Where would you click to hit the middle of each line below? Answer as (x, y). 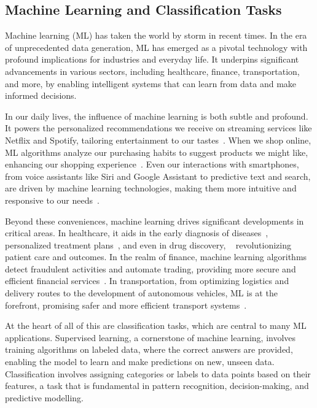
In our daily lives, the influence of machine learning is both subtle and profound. (157, 116)
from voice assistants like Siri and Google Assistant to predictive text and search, (158, 176)
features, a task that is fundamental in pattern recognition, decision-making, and (157, 386)
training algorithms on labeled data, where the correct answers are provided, (149, 349)
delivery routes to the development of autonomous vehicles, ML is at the (141, 293)
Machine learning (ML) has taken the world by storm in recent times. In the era (156, 35)
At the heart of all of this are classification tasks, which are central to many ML (156, 325)
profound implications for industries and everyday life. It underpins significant (152, 59)
